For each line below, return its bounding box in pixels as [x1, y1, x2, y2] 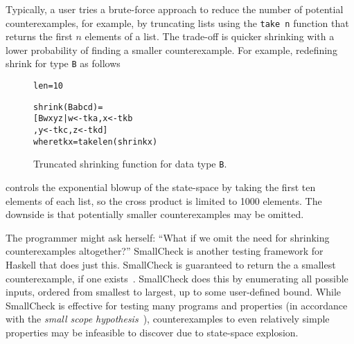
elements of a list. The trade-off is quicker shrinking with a [85, 29, 335, 44]
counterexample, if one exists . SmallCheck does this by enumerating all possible [6, 271, 348, 285]
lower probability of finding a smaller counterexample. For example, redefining [6, 42, 337, 57]
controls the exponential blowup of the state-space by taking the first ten [6, 180, 316, 194]
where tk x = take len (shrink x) [33, 136, 158, 147]
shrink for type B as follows [6, 56, 121, 71]
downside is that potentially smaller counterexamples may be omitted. [6, 207, 304, 221]
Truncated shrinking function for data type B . [33, 156, 227, 171]
